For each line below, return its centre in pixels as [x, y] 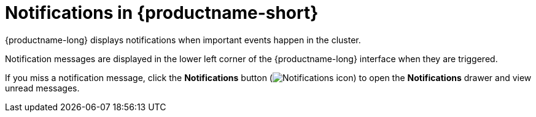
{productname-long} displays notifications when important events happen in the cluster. [183, 40]
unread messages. [42, 88]
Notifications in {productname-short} [162, 13]
